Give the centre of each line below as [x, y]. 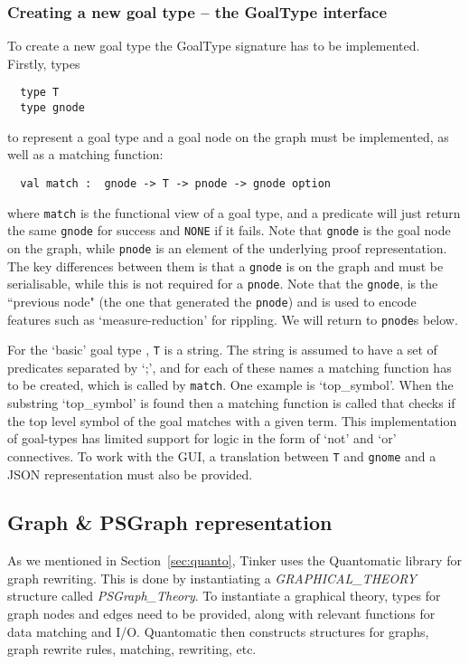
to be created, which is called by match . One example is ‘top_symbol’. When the [230, 385]
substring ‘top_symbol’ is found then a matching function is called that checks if [231, 403]
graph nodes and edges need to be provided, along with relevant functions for [221, 614]
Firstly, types [44, 63]
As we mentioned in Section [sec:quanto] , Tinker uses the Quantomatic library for [234, 560]
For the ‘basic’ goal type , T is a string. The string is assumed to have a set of [222, 350]
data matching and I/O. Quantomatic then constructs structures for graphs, [218, 631]
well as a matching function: [85, 154]
